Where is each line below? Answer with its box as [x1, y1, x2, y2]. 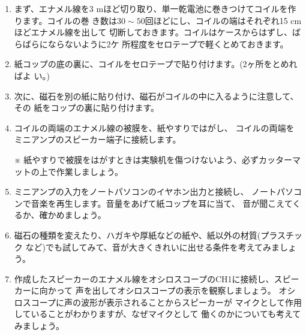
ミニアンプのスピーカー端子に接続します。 [14, 133, 181, 146]
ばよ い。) [14, 69, 50, 82]
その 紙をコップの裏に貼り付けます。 [14, 101, 160, 114]
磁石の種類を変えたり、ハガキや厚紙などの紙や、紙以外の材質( [14, 228, 261, 241]
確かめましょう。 [39, 209, 106, 221]
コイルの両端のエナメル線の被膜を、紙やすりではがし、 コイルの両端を [14, 121, 295, 134]
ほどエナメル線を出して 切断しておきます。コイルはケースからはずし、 [14, 26, 293, 38]
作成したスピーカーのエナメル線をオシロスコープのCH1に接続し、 [14, 272, 274, 285]
